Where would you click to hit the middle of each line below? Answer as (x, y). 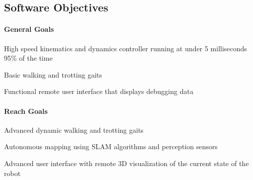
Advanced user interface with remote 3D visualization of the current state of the (126, 163)
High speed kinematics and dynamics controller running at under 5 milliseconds (126, 48)
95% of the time (28, 58)
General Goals (29, 29)
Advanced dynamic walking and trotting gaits (74, 130)
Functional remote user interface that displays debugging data (99, 91)
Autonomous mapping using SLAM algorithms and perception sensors (111, 146)
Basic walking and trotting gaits (53, 74)
